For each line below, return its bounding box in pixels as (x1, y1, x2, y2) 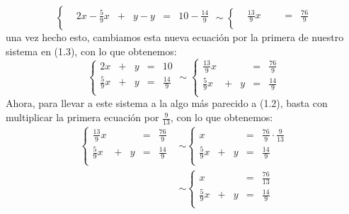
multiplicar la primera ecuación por (6, 110, 159, 125)
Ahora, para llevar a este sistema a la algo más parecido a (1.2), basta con (6, 96, 328, 111)
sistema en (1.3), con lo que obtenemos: (6, 43, 177, 58)
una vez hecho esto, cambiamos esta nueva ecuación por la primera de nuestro (6, 30, 344, 44)
